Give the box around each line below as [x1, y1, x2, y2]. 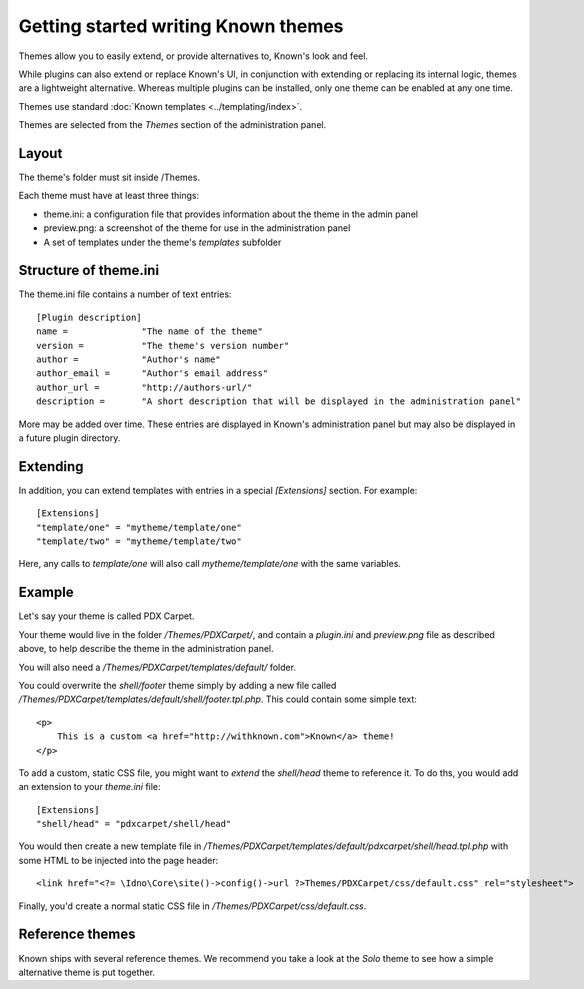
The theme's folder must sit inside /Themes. [18, 171, 200, 184]
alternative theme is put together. [18, 966, 155, 978]
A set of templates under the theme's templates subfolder [43, 236, 282, 248]
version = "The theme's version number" [36, 340, 290, 351]
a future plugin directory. [18, 432, 121, 444]
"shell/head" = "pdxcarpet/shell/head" [36, 818, 232, 830]
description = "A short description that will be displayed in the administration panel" [36, 396, 522, 407]
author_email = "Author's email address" [36, 368, 269, 379]
